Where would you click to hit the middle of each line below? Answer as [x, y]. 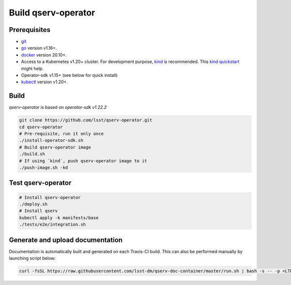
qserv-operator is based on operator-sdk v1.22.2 [58, 107]
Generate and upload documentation [66, 240]
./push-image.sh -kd [43, 168]
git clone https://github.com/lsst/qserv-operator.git [86, 120]
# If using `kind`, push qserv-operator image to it [83, 161]
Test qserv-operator [40, 183]
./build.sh [32, 154]
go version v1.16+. [39, 48]
